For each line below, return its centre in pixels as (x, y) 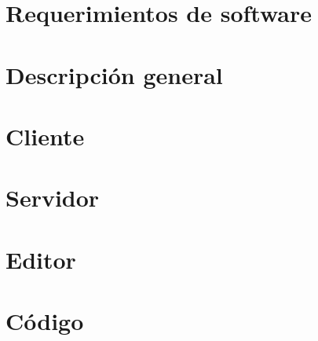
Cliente (45, 136)
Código (45, 321)
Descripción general (114, 74)
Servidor (53, 198)
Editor (41, 259)
